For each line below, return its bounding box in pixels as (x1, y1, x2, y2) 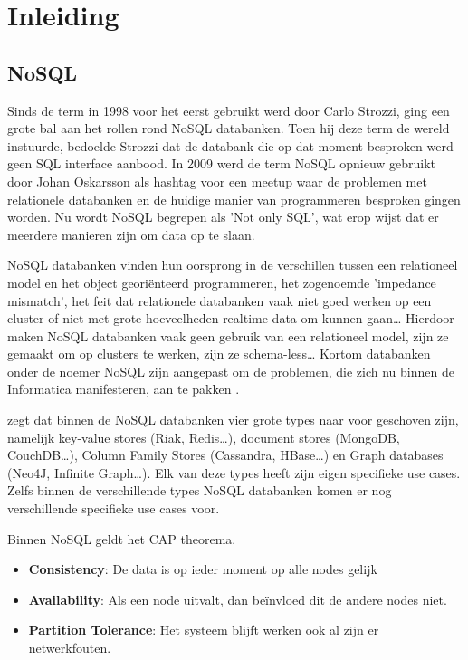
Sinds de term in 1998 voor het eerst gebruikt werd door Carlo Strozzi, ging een (7, 100, 450, 120)
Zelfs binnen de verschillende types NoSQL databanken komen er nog (7, 481, 392, 500)
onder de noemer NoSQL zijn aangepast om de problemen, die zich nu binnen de (7, 361, 454, 380)
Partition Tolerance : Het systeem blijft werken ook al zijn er (28, 620, 379, 639)
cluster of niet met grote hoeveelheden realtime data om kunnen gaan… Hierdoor (7, 309, 454, 328)
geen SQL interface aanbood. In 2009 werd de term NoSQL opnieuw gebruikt (7, 154, 436, 173)
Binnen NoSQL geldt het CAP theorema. (7, 529, 236, 548)
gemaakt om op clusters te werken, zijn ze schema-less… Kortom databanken (7, 344, 431, 363)
